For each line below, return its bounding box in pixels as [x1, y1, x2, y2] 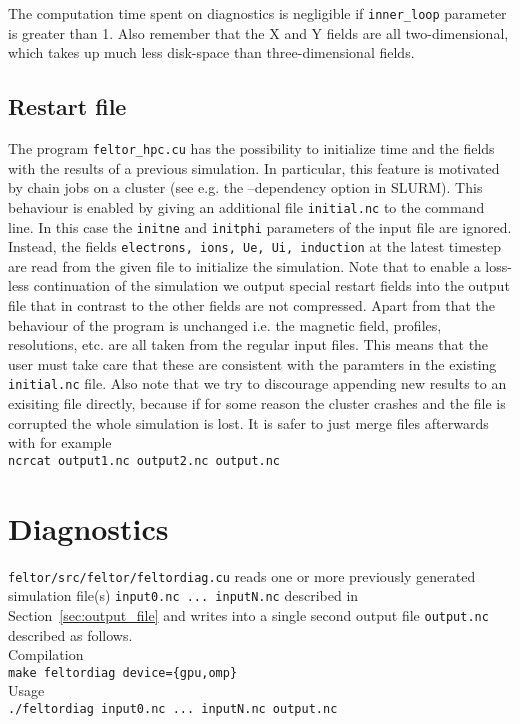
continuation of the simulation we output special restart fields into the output [33, 275, 510, 296]
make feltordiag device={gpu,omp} [8, 665, 238, 680]
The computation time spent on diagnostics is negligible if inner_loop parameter [8, 3, 507, 23]
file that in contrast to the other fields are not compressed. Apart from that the [8, 295, 496, 316]
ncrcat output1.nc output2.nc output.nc [8, 453, 281, 468]
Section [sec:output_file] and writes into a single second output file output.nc [8, 604, 489, 625]
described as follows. [8, 624, 133, 645]
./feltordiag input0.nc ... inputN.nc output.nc [8, 702, 338, 717]
